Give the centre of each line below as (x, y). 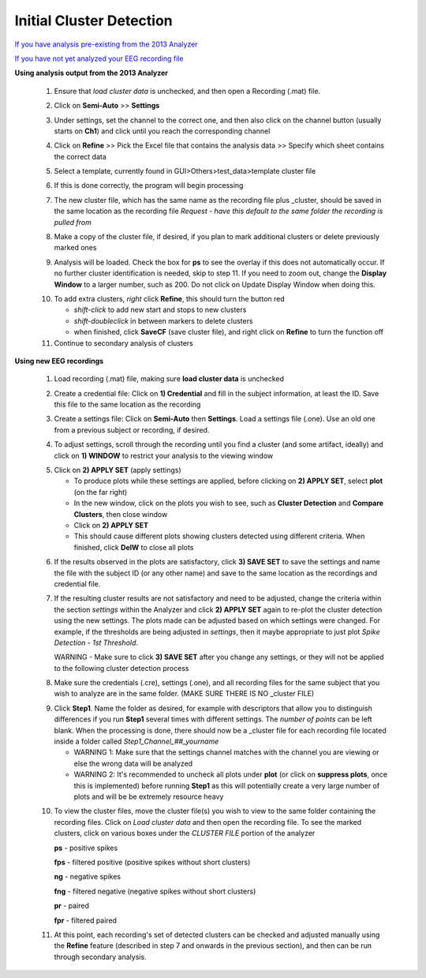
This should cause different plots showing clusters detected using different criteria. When (219, 536)
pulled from (73, 222)
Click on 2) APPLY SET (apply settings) (118, 470)
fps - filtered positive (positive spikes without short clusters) (152, 862)
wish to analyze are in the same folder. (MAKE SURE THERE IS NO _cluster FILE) (184, 694)
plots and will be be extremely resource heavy (149, 796)
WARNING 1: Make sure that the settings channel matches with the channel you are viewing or (226, 752)
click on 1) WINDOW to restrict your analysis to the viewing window (164, 455)
